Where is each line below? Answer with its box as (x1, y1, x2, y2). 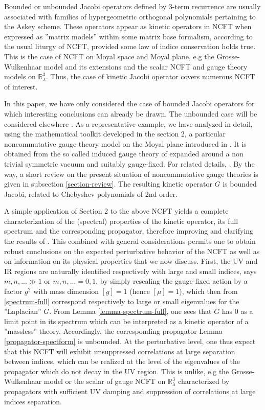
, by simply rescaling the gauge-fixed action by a (96, 276, 248, 286)
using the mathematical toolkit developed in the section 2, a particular (4, 128, 226, 139)
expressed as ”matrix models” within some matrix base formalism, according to (4, 31, 253, 41)
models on (4, 71, 36, 82)
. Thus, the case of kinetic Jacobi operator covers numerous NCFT (46, 71, 255, 82)
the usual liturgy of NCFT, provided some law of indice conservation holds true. (4, 41, 256, 52)
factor (4, 286, 23, 297)
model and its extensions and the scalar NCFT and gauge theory (43, 61, 248, 72)
